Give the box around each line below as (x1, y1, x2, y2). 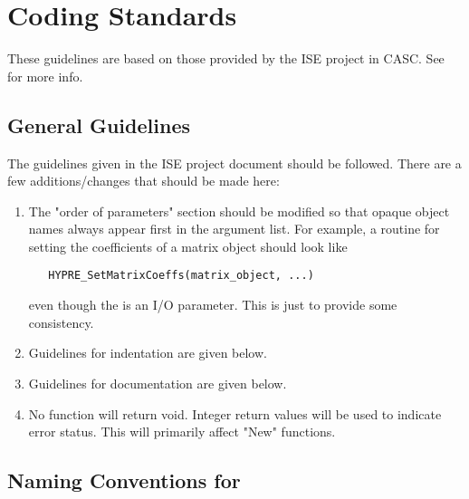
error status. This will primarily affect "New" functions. (28, 422, 336, 441)
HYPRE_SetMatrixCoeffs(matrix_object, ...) (48, 269, 314, 283)
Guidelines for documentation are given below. (28, 373, 287, 392)
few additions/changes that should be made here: (7, 171, 280, 190)
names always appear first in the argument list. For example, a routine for (28, 219, 440, 238)
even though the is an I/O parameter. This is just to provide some (28, 295, 397, 314)
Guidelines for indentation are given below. (28, 343, 267, 362)
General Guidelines (7, 110, 190, 139)
